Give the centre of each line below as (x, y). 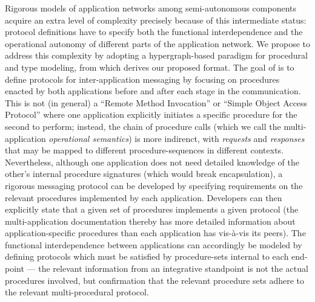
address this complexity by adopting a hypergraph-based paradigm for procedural (156, 55)
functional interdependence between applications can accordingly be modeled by (154, 244)
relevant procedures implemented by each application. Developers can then (144, 197)
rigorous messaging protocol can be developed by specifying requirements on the (154, 185)
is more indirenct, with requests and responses (220, 138)
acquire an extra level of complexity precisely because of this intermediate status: (156, 20)
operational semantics (89, 138)
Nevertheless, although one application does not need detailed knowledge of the (152, 162)
